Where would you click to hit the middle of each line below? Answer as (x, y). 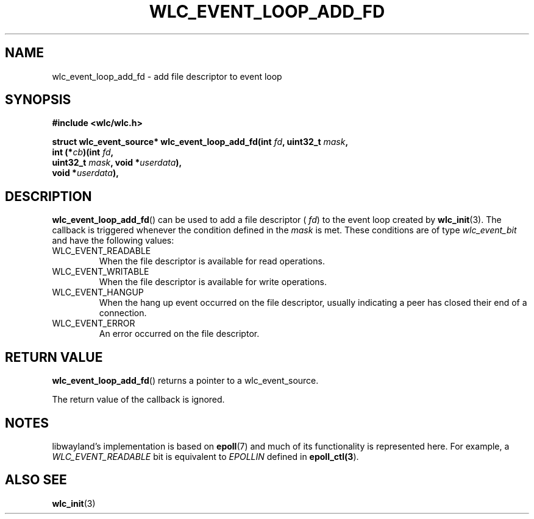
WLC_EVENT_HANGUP (98, 292)
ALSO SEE (36, 480)
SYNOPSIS (38, 100)
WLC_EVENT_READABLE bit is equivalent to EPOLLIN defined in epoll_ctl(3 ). (205, 456)
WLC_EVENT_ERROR (94, 323)
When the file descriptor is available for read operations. (212, 261)
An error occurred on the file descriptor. (179, 334)
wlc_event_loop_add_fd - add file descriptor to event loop (167, 76)
